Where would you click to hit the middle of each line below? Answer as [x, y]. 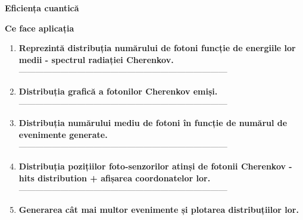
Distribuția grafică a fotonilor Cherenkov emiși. [118, 91]
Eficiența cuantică [42, 8]
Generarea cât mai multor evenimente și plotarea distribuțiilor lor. [159, 209]
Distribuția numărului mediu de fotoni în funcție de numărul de [153, 123]
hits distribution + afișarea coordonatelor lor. [115, 177]
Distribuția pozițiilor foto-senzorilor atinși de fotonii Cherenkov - [155, 166]
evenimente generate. [63, 134]
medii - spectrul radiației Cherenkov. [96, 59]
